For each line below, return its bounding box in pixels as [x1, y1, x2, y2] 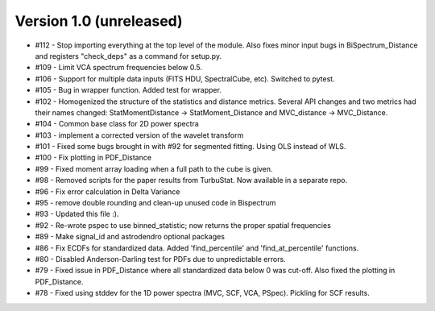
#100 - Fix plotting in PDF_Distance [35, 153, 152, 163]
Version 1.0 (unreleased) [14, 12, 183, 30]
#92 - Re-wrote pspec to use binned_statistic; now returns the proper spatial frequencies [35, 220, 332, 230]
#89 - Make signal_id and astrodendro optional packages [35, 232, 226, 242]
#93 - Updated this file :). [35, 209, 119, 219]
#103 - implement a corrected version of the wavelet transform [35, 130, 244, 140]
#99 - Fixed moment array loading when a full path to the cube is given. [35, 164, 273, 173]
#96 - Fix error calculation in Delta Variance [35, 186, 180, 197]
